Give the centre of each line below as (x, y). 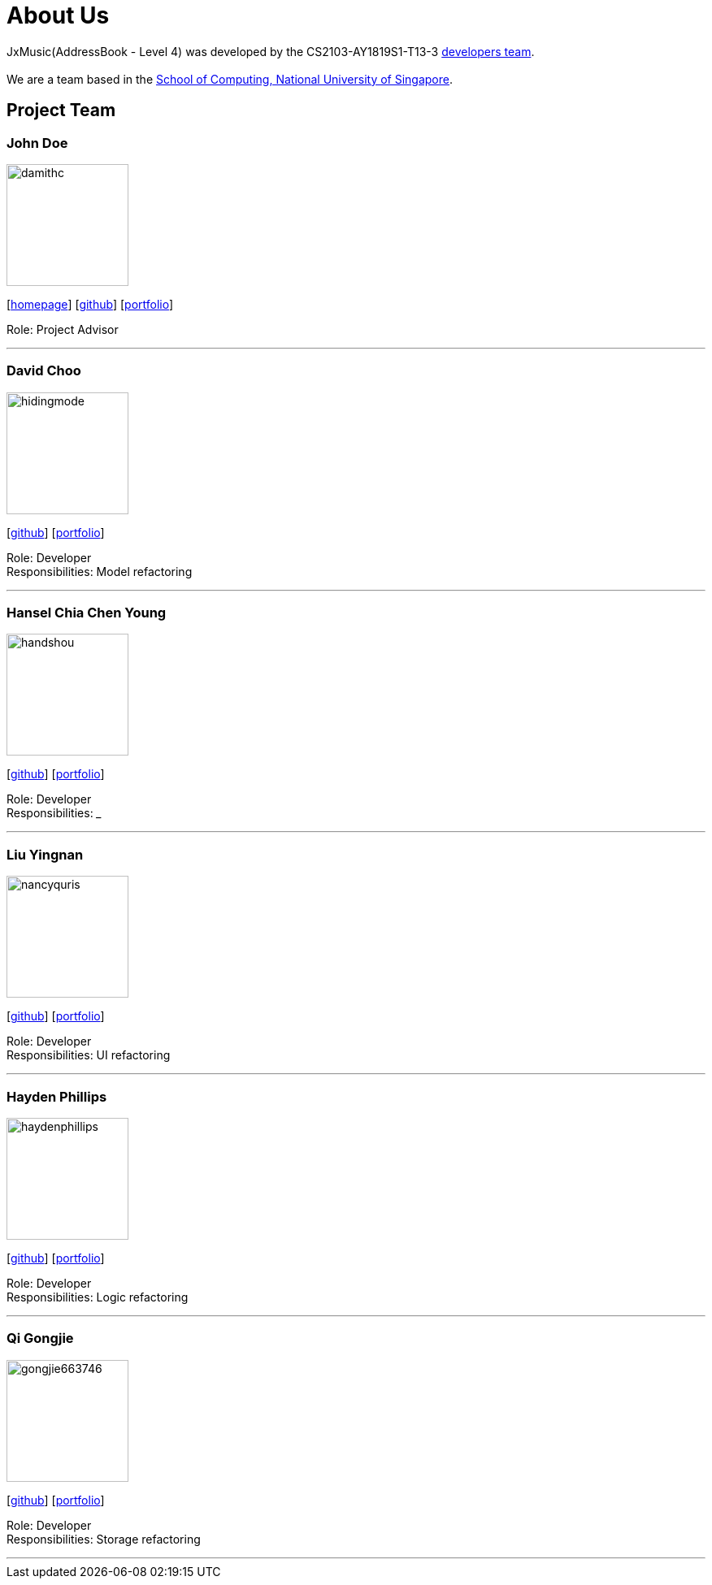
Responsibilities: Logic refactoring (98, 1297)
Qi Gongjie (40, 1338)
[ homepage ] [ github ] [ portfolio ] (90, 304)
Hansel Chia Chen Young (87, 613)
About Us (58, 15)
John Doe (37, 143)
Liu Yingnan (45, 854)
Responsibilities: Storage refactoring (104, 1539)
